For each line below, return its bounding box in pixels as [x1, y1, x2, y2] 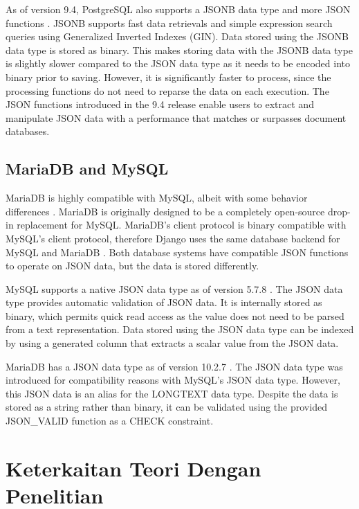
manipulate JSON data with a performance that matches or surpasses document [6, 110, 347, 125]
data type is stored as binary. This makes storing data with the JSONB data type [6, 42, 353, 57]
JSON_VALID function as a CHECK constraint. [6, 413, 214, 428]
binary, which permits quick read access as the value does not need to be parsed [6, 308, 344, 323]
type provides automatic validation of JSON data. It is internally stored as [6, 295, 322, 310]
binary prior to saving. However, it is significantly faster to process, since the [6, 69, 331, 84]
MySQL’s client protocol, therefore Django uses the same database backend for [6, 231, 340, 245]
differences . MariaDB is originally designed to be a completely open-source [6, 204, 325, 218]
